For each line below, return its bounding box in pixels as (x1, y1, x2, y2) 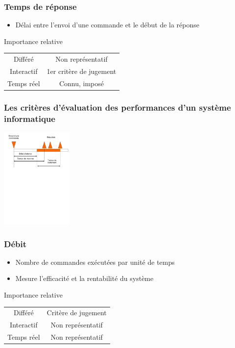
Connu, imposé (59, 78, 104, 88)
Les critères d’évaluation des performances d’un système (4, 101, 231, 113)
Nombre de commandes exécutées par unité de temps (15, 256, 175, 267)
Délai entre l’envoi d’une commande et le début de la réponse (15, 20, 200, 30)
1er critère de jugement (47, 66, 117, 76)
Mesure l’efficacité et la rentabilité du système (15, 273, 154, 283)
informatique (4, 112, 55, 124)
